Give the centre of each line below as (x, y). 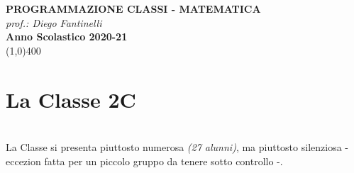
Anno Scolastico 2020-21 (67, 37)
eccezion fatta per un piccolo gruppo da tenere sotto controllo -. (144, 161)
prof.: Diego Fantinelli (54, 22)
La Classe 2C (71, 99)
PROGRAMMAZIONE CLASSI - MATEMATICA (133, 9)
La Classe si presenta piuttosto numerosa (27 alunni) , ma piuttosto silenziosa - (177, 147)
